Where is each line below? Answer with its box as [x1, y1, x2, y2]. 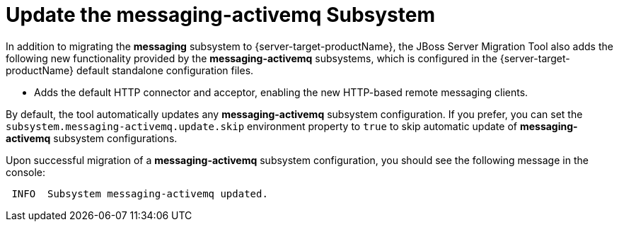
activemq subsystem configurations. [6, 132, 178, 144]
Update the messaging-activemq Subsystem [6, 3, 435, 27]
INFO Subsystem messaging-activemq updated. [11, 187, 268, 199]
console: [6, 165, 46, 178]
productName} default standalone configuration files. [6, 64, 254, 76]
